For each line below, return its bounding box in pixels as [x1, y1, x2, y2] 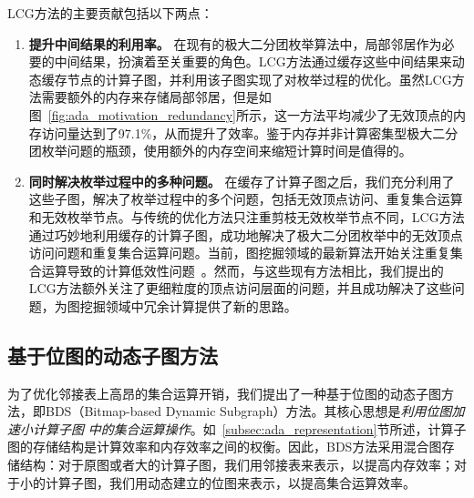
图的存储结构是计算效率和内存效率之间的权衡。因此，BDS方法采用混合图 [7, 437, 442, 456]
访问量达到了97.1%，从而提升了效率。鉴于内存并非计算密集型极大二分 [41, 123, 459, 142]
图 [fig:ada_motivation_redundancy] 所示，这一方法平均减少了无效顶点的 [28, 105, 454, 124]
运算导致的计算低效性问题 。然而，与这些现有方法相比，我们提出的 [41, 260, 444, 279]
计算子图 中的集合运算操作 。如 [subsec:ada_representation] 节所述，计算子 [32, 419, 467, 438]
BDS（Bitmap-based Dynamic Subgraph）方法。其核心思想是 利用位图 [45, 401, 452, 421]
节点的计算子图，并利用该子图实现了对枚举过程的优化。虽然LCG [67, 69, 452, 88]
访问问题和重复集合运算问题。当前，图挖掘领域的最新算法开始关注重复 [28, 243, 450, 262]
